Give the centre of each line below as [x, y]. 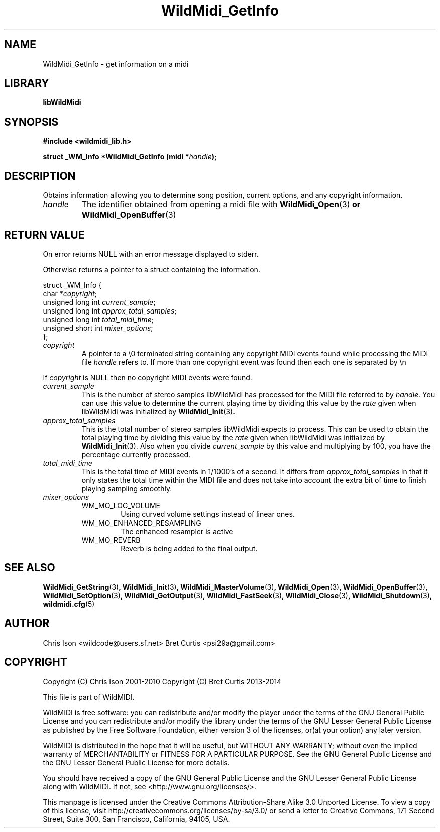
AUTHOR [27, 623]
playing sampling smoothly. [127, 488]
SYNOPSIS [31, 122]
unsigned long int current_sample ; [99, 302]
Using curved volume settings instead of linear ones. [208, 514]
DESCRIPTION [40, 176]
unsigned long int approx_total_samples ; [110, 310]
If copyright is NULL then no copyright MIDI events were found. [147, 377]
